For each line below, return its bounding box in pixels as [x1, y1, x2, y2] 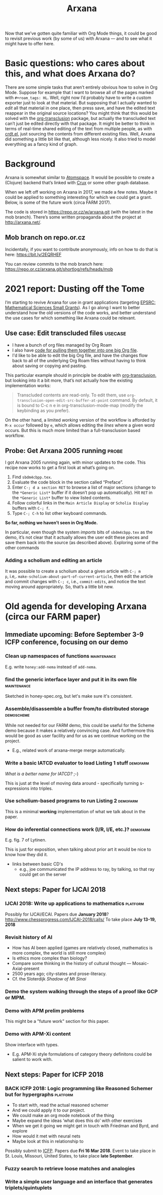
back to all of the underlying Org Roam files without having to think [12, 357, 146, 363]
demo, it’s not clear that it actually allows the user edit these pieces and [5, 534, 148, 540]
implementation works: [5, 382, 51, 388]
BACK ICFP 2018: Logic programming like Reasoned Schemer [5, 1085, 153, 1092]
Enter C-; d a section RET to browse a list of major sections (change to [12, 485, 156, 490]
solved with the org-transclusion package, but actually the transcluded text [5, 116, 156, 121]
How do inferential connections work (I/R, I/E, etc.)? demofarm [5, 826, 150, 833]
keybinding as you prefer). [17, 408, 70, 413]
